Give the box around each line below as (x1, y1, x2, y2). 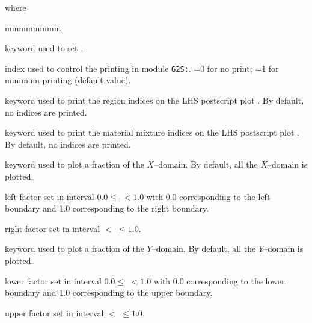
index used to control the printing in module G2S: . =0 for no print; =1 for (5, 61, 279, 74)
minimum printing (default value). (5, 74, 131, 86)
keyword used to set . (5, 42, 84, 54)
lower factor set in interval (5, 274, 102, 287)
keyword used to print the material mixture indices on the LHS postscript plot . (5, 126, 299, 139)
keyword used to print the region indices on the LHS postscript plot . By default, (5, 94, 304, 107)
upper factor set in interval (5, 306, 104, 319)
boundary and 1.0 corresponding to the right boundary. (5, 202, 209, 215)
